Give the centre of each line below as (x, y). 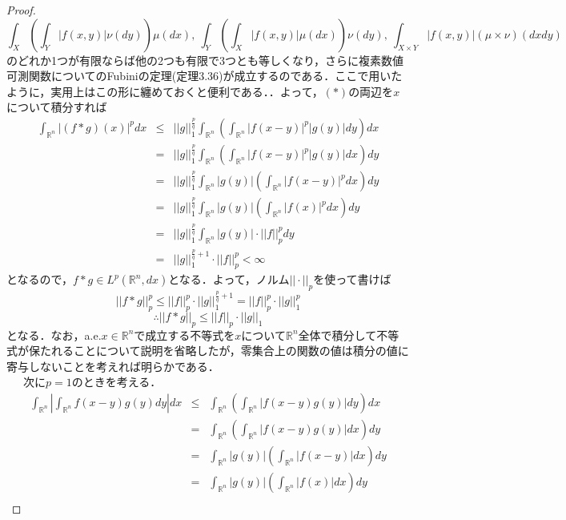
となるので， (40, 279)
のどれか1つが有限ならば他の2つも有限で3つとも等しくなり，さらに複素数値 (205, 60)
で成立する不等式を (185, 335)
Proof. (21, 10)
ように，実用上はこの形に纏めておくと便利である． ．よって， (165, 91)
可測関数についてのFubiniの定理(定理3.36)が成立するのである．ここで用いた (205, 76)
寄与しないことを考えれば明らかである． (113, 366)
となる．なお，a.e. (54, 335)
